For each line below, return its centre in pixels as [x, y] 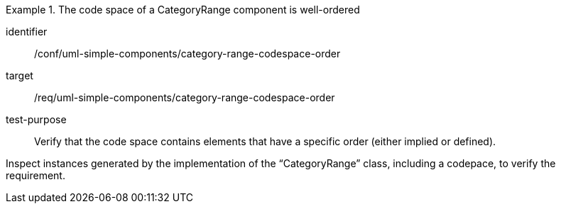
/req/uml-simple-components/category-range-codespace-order [185, 97]
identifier [27, 32]
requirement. [36, 175]
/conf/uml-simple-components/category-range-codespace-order [187, 53]
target [20, 75]
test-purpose [36, 119]
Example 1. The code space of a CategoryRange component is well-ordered [183, 10]
